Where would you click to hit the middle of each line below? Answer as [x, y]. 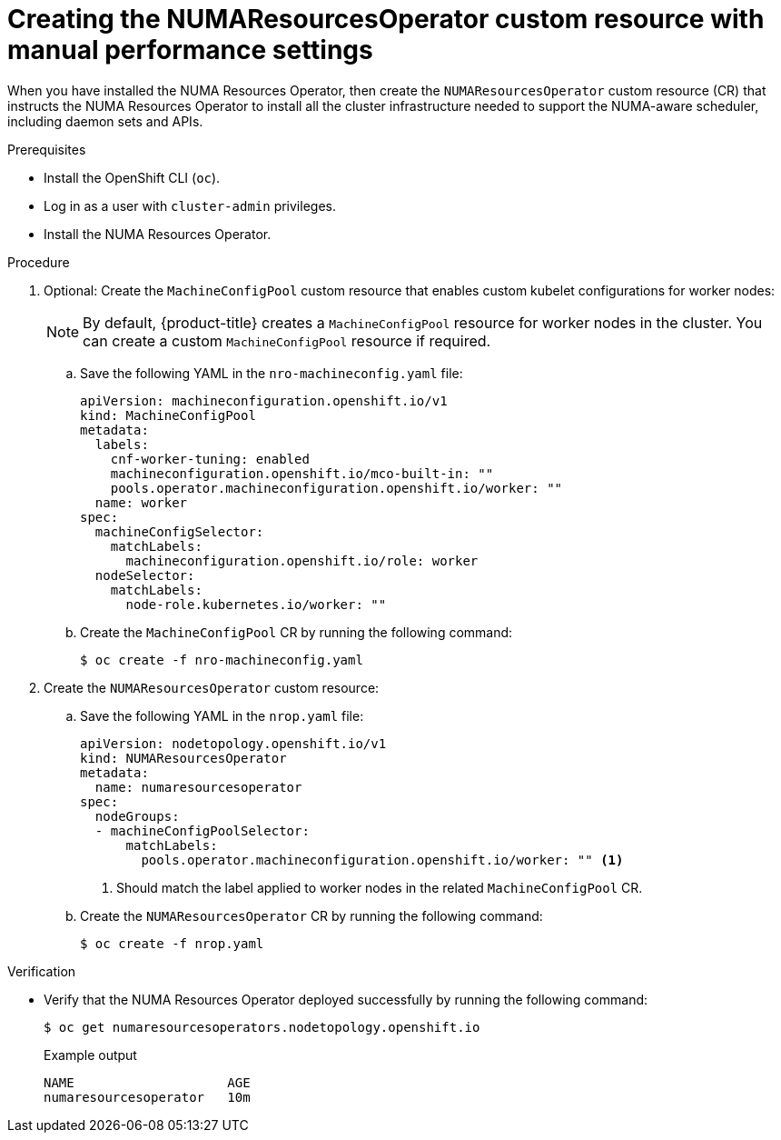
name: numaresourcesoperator [198, 787]
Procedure [39, 262]
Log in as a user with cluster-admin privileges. [190, 205]
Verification [42, 971]
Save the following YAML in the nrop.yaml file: [222, 715]
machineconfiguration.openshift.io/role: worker [302, 560]
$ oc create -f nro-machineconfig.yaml [222, 660]
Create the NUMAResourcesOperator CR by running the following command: [311, 915]
